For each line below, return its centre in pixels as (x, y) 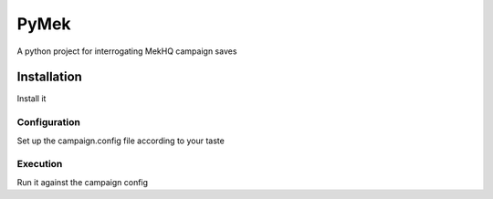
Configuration (49, 122)
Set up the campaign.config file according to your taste (121, 141)
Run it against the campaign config (83, 182)
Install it (31, 99)
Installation (49, 77)
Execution (40, 164)
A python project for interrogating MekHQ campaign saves (127, 51)
